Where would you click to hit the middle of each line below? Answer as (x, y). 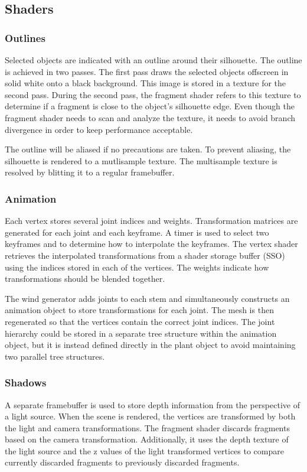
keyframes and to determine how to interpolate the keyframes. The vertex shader (151, 244)
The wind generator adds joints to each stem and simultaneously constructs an (147, 298)
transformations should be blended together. (85, 279)
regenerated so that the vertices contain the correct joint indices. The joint (140, 321)
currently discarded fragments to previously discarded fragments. (122, 462)
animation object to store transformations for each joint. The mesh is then (139, 310)
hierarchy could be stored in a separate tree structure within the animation (141, 333)
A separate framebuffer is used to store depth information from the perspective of (152, 404)
